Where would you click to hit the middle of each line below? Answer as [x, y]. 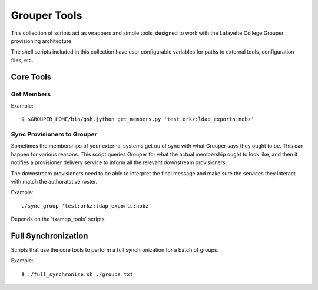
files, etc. [22, 60]
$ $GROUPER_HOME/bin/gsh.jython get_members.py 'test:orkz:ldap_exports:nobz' [138, 119]
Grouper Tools [47, 15]
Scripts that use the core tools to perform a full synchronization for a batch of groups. [115, 250]
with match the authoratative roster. [54, 181]
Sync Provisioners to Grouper [54, 134]
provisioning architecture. [42, 41]
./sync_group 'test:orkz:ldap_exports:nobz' [87, 206]
